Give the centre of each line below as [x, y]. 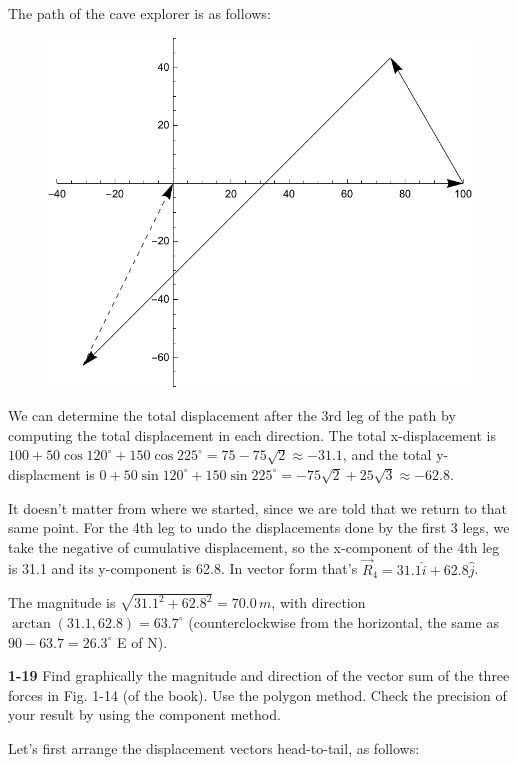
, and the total [387, 454]
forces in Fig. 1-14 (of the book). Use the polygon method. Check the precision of [257, 694]
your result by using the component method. [144, 714]
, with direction [318, 602]
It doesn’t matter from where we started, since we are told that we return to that [258, 507]
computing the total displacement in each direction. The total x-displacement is [252, 434]
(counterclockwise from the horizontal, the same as [343, 621]
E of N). [142, 641]
